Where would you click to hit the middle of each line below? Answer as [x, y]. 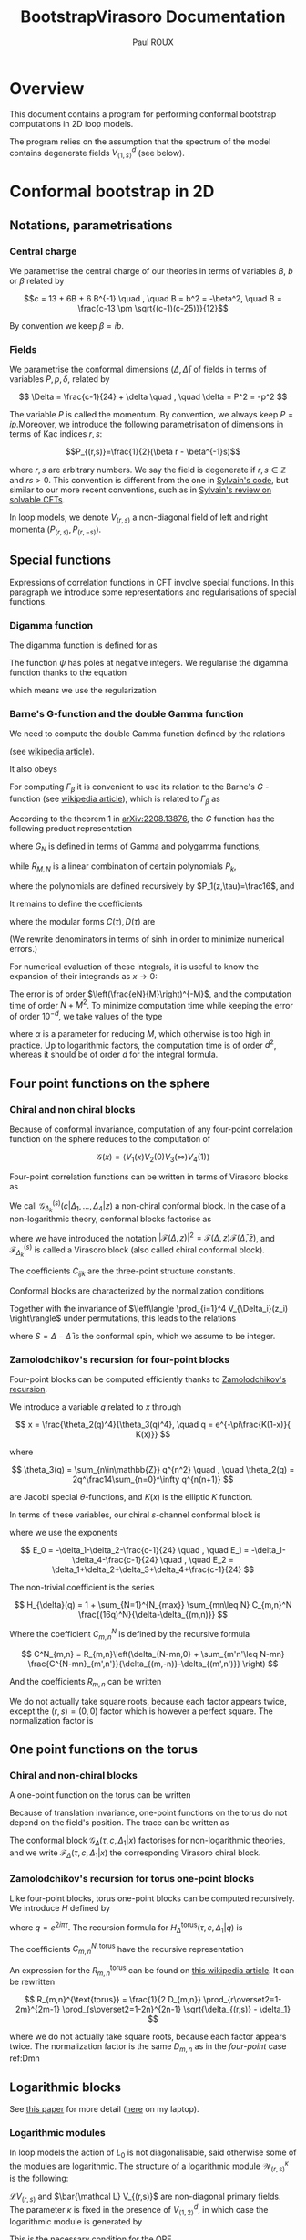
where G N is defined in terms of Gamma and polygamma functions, [135, 847]
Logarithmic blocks [65, 2087]
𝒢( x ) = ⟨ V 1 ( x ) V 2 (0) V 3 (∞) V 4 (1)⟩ [153, 1157]
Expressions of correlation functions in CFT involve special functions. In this [152, 582]
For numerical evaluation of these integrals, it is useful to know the [134, 967]
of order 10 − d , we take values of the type [86, 1015]
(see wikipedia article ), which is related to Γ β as [131, 799]
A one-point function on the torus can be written [100, 1795]
